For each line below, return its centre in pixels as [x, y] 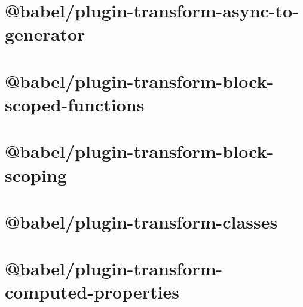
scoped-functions [75, 104]
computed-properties [92, 292]
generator [45, 34]
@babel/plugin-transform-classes [141, 221]
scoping [36, 174]
